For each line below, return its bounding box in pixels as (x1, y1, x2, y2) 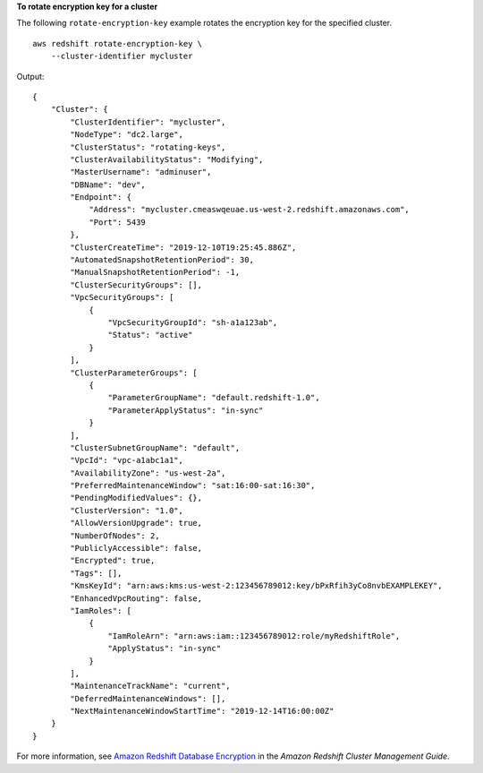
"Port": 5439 (89, 217, 147, 228)
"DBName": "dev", (70, 179, 147, 190)
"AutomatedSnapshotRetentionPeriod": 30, (70, 255, 255, 265)
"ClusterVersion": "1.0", (70, 505, 183, 515)
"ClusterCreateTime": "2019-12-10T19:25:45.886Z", (70, 242, 297, 253)
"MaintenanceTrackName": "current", (70, 681, 232, 691)
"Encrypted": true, (70, 555, 156, 566)
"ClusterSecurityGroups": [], (70, 279, 203, 290)
